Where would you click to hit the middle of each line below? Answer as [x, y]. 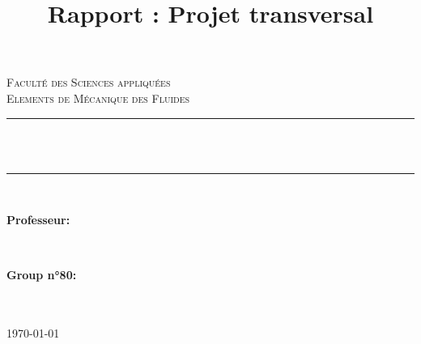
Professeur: [38, 220]
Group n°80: [42, 274]
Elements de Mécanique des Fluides [98, 98]
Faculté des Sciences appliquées [89, 82]
